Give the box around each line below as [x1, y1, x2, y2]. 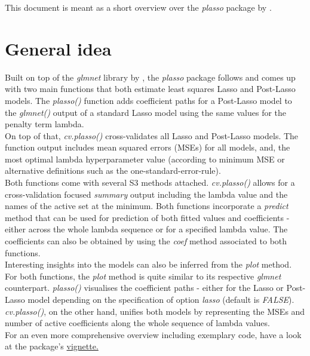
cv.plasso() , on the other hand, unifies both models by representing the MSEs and [5, 305, 305, 317]
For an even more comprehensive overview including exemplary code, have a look [5, 328, 302, 340]
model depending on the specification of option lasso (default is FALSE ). [27, 293, 294, 305]
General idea [5, 36, 112, 60]
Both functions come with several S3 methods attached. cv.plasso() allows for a [5, 176, 295, 189]
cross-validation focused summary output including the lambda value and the [5, 188, 288, 200]
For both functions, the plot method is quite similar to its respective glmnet [5, 269, 281, 282]
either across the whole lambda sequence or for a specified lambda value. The [5, 223, 288, 235]
